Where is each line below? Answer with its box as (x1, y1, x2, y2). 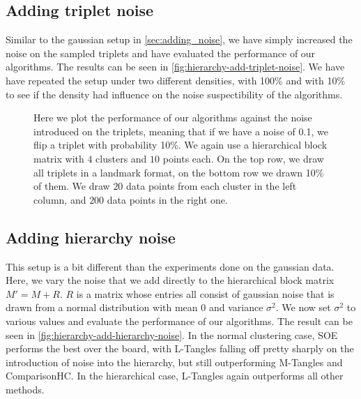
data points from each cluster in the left (126, 179, 297, 193)
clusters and (95, 151, 147, 165)
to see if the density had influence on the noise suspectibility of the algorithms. (6, 86, 343, 101)
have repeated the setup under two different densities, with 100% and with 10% (6, 73, 346, 87)
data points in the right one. (107, 192, 228, 206)
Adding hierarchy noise (6, 226, 176, 248)
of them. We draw (33, 179, 110, 193)
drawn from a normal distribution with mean (6, 300, 198, 315)
